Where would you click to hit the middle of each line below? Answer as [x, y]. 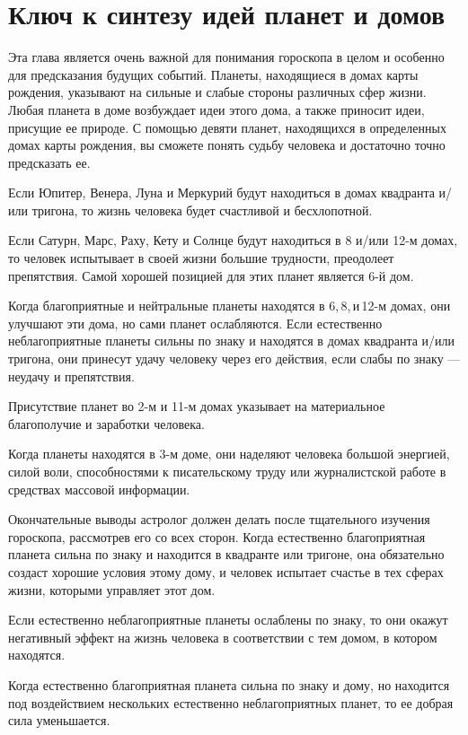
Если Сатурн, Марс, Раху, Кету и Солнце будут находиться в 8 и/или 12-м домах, [233, 240]
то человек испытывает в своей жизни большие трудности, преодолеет [201, 258]
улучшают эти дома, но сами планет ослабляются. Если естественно [195, 323]
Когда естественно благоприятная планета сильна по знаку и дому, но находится [229, 684]
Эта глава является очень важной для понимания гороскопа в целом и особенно [226, 57]
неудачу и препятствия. [71, 376]
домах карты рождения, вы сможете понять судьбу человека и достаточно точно [227, 145]
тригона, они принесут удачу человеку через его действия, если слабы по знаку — [234, 359]
